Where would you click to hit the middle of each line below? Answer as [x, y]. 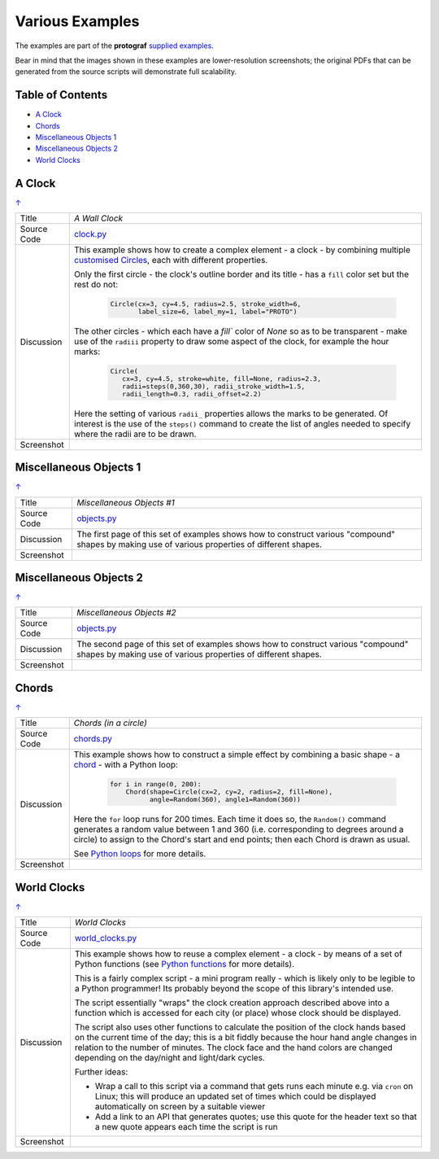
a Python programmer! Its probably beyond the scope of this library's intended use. [234, 989]
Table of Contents [61, 95]
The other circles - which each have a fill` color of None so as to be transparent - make [241, 331]
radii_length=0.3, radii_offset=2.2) [192, 394]
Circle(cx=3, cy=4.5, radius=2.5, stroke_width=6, [206, 304]
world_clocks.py [106, 938]
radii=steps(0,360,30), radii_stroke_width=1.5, [214, 386]
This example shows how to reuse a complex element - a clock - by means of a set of [238, 954]
